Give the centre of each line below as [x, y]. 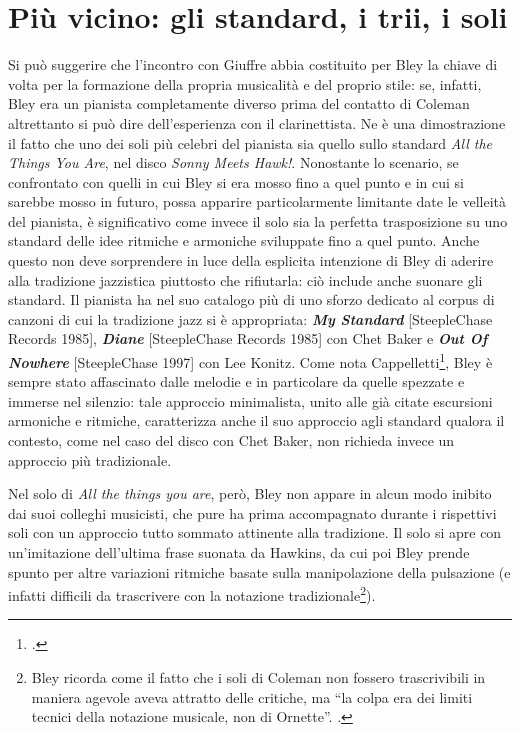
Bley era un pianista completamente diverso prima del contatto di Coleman [239, 103]
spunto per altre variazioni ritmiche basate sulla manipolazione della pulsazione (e [259, 571]
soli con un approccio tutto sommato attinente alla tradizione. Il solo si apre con [255, 532]
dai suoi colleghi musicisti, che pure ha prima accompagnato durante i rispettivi [252, 512]
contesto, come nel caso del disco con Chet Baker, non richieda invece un [231, 440]
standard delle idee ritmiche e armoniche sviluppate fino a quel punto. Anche [244, 240]
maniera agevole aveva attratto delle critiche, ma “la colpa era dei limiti [252, 696]
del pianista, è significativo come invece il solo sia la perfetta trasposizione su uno [258, 220]
